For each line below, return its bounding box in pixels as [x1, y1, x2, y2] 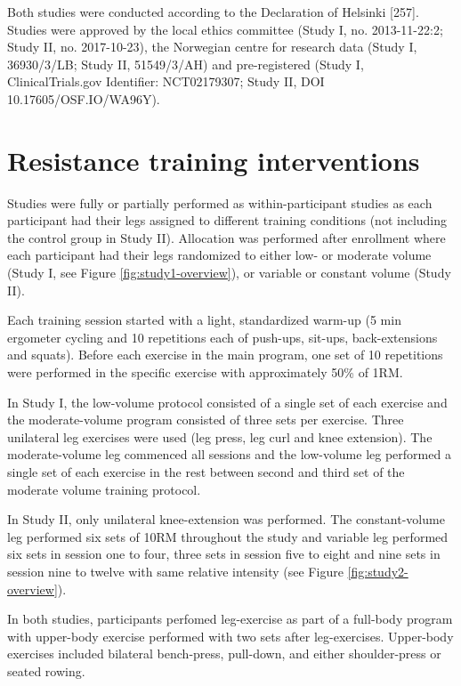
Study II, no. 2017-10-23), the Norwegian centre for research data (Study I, [7, 37, 417, 56]
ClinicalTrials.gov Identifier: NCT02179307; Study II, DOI [7, 72, 325, 91]
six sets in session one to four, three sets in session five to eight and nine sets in [7, 545, 441, 563]
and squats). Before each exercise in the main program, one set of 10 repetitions [7, 345, 443, 364]
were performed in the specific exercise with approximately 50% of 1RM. [7, 363, 403, 382]
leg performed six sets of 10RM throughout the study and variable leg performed [7, 527, 449, 545]
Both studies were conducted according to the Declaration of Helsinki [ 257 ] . [7, 3, 419, 20]
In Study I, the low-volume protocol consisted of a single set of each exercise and [7, 392, 448, 411]
